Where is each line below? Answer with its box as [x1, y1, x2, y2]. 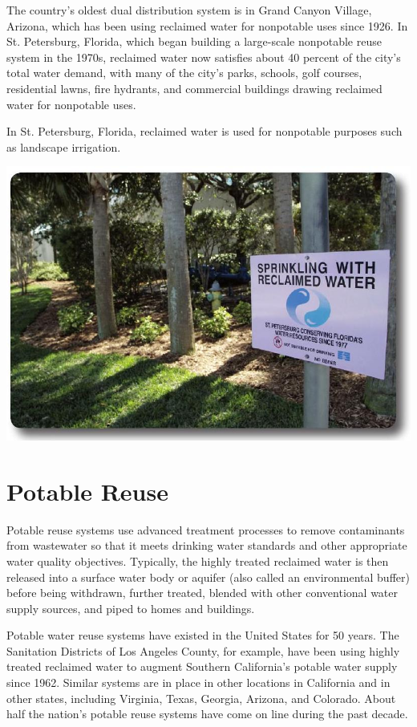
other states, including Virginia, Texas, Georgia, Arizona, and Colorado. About [6, 689, 396, 706]
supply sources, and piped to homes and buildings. [6, 599, 255, 616]
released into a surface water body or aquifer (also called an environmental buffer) [6, 568, 410, 585]
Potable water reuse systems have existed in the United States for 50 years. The [6, 627, 399, 644]
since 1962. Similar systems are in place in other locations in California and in [6, 674, 391, 691]
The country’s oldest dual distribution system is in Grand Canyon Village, [6, 2, 372, 18]
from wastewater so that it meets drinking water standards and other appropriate [6, 537, 407, 554]
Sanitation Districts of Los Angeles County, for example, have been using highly [6, 642, 400, 659]
